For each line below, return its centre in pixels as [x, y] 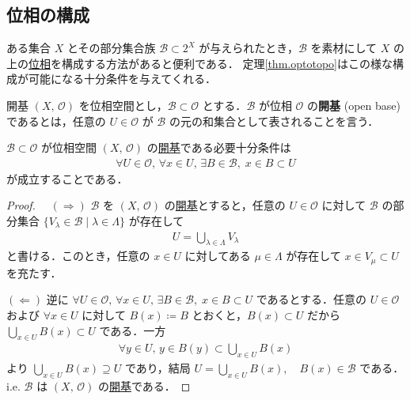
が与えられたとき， [249, 48]
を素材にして [344, 48]
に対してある [218, 256]
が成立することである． [67, 178]
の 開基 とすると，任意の [225, 205]
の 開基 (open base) [354, 105]
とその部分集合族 [111, 48]
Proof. [21, 205]
